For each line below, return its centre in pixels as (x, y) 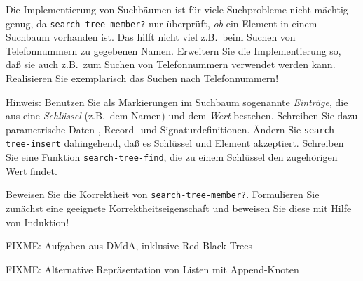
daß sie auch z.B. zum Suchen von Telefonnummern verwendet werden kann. (171, 64)
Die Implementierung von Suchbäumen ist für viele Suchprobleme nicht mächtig (177, 9)
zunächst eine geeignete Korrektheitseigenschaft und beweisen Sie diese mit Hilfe (179, 208)
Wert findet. (32, 170)
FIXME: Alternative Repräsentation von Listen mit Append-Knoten (152, 269)
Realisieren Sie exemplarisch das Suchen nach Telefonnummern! (142, 78)
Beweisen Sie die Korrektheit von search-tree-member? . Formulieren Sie (163, 194)
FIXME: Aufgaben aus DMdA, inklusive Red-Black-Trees (129, 246)
